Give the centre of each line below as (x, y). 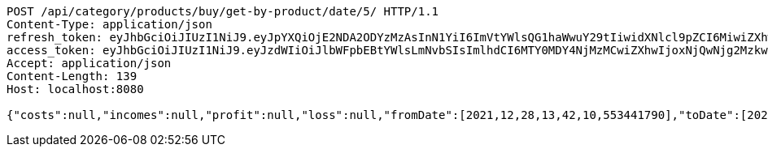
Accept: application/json (89, 63)
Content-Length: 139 (72, 76)
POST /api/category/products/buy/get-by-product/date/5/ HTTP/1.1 (223, 11)
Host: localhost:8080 (75, 89)
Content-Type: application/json (109, 24)
